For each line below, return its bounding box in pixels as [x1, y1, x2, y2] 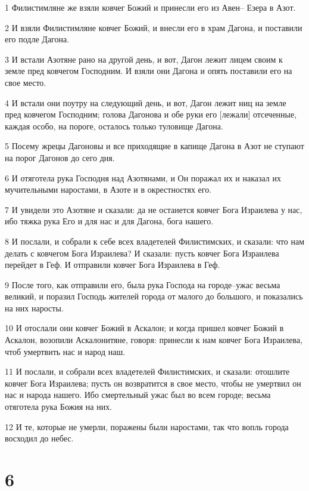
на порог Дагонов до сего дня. [5, 151, 115, 163]
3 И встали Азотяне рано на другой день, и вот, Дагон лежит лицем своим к [5, 53, 283, 65]
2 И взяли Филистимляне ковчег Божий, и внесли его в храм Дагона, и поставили [5, 21, 302, 33]
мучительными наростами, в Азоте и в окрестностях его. [5, 183, 212, 196]
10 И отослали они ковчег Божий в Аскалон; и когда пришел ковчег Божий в [5, 322, 284, 334]
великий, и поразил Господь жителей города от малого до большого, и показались [5, 290, 303, 302]
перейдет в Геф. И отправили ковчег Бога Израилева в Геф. [5, 258, 220, 271]
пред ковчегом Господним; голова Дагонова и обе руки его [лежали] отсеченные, [5, 108, 297, 121]
